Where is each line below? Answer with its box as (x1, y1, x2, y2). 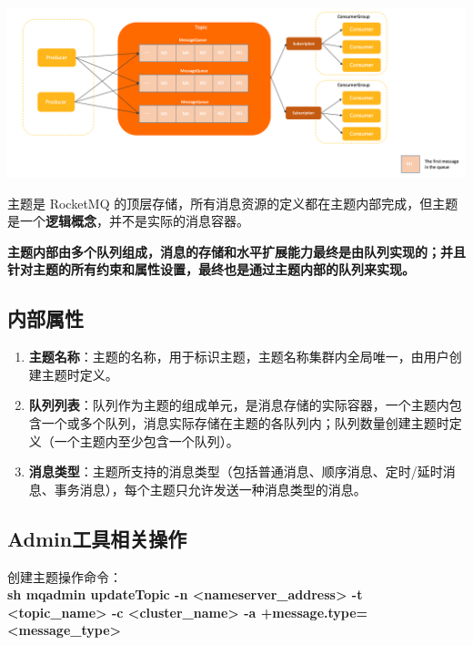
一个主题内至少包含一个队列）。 (54, 431, 239, 450)
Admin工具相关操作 (7, 524, 187, 552)
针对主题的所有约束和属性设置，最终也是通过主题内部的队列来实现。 (7, 260, 415, 279)
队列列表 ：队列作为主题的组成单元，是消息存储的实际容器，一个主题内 (28, 395, 449, 415)
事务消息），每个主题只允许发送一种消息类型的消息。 (54, 479, 367, 498)
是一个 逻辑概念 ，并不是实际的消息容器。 (7, 211, 249, 230)
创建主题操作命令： (7, 567, 122, 586)
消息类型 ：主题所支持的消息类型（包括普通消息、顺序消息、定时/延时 (28, 462, 443, 481)
